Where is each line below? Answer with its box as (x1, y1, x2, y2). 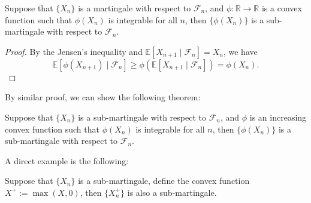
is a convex (261, 2, 302, 14)
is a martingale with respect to (78, 2, 191, 14)
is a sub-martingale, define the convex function (78, 174, 250, 187)
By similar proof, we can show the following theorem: (5, 91, 201, 103)
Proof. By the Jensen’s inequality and (5, 45, 143, 57)
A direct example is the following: (5, 154, 129, 167)
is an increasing (249, 110, 307, 123)
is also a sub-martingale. (127, 186, 217, 198)
